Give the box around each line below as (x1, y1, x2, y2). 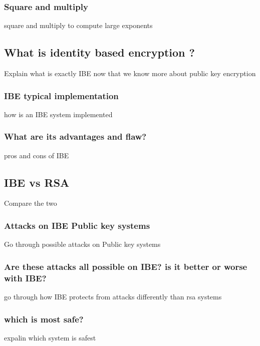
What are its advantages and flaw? (4, 130, 147, 143)
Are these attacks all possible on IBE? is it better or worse (4, 260, 247, 272)
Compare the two (4, 198, 57, 208)
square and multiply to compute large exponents (4, 20, 153, 31)
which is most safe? (4, 312, 84, 325)
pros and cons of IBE (4, 150, 69, 160)
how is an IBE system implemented (4, 109, 113, 119)
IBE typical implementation (4, 89, 119, 102)
